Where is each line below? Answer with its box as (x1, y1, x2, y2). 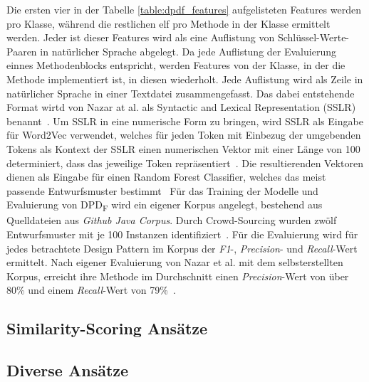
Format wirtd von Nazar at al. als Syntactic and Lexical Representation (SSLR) (6, 100, 356, 115)
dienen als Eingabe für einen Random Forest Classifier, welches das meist (6, 169, 326, 184)
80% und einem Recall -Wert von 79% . (6, 282, 176, 297)
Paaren (6, 43, 37, 58)
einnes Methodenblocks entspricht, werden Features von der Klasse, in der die (6, 58, 345, 73)
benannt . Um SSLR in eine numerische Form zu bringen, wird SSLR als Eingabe (6, 113, 363, 128)
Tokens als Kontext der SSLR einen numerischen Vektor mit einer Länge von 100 (6, 141, 360, 156)
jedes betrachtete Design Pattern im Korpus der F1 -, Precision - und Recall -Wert (6, 240, 358, 255)
